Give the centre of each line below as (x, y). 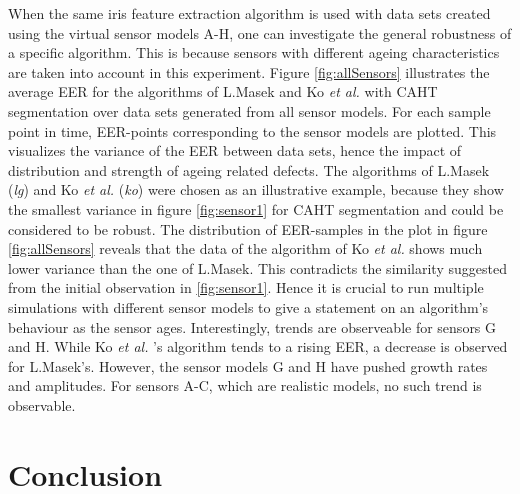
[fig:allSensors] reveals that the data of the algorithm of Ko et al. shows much (245, 248)
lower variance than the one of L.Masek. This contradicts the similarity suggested (257, 267)
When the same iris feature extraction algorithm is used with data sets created (249, 13)
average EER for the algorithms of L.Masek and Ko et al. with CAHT (223, 91)
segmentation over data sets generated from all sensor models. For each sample (249, 110)
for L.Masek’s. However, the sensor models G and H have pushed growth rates (248, 365)
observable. (42, 404)
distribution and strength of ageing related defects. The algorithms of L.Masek (249, 169)
